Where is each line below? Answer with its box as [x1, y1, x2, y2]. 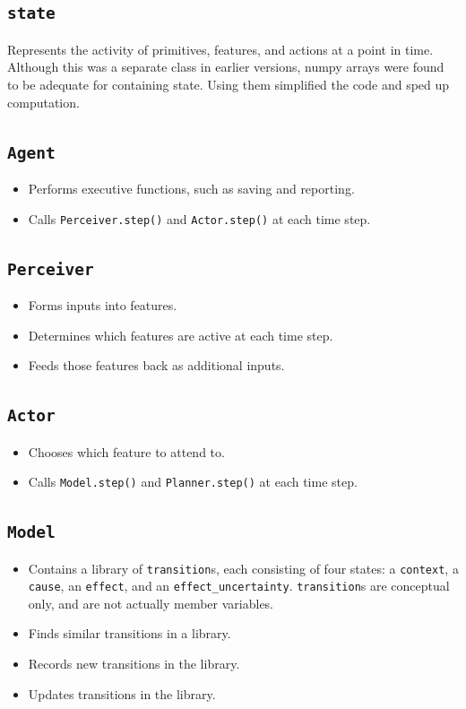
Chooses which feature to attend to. [28, 442, 225, 461]
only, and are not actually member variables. [28, 593, 274, 612]
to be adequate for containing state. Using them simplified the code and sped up [7, 74, 450, 93]
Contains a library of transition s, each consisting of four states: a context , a [28, 558, 459, 577]
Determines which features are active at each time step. [28, 325, 333, 344]
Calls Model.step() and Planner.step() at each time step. [28, 472, 358, 491]
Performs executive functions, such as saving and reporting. [28, 178, 355, 197]
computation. [7, 92, 80, 111]
